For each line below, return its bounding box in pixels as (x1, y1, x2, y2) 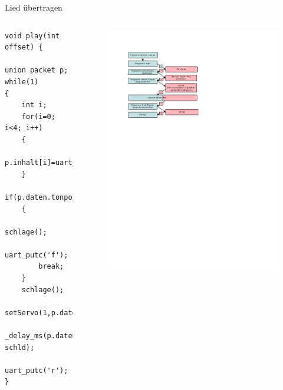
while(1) (5, 77, 39, 86)
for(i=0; (21, 112, 55, 121)
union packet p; (5, 66, 68, 75)
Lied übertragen (5, 1, 62, 13)
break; (38, 262, 64, 271)
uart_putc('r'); (5, 366, 68, 375)
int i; (21, 101, 47, 110)
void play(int (5, 31, 60, 40)
